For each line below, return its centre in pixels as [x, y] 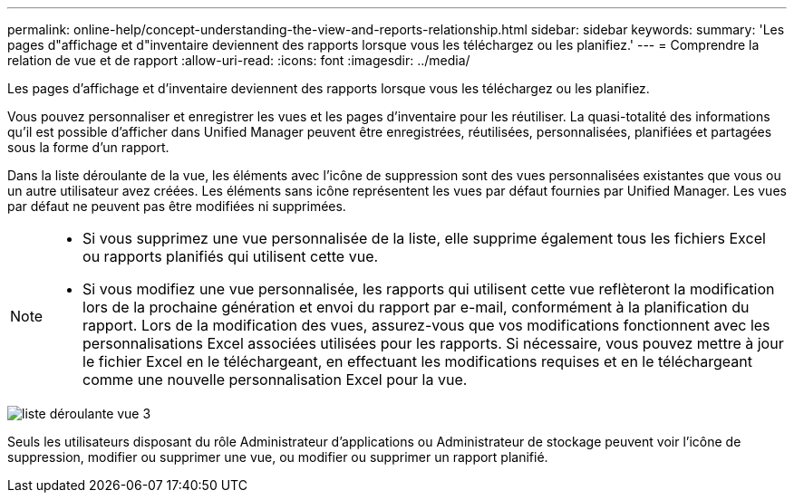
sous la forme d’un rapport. [88, 147]
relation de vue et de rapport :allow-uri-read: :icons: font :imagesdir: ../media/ [239, 60]
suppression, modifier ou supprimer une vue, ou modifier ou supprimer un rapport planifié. [278, 457]
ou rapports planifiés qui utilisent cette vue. [231, 256]
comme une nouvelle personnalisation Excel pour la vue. [275, 380]
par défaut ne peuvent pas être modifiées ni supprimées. [177, 206]
